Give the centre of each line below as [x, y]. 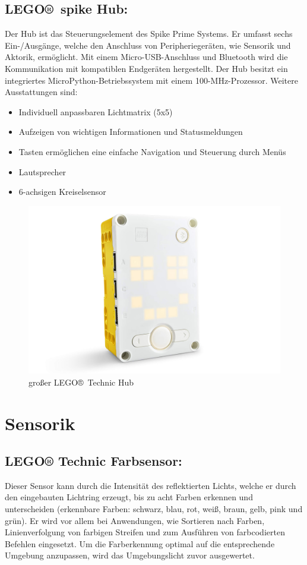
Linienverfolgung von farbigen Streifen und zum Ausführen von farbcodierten [145, 532]
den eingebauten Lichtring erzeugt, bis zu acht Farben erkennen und [129, 497]
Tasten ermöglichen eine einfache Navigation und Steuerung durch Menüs [152, 151]
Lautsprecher [42, 171]
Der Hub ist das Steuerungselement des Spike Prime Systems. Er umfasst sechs [149, 34]
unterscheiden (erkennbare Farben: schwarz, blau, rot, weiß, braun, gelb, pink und [154, 509]
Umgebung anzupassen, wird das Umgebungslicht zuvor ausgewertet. [130, 555]
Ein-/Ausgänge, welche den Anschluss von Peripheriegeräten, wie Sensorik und [148, 45]
